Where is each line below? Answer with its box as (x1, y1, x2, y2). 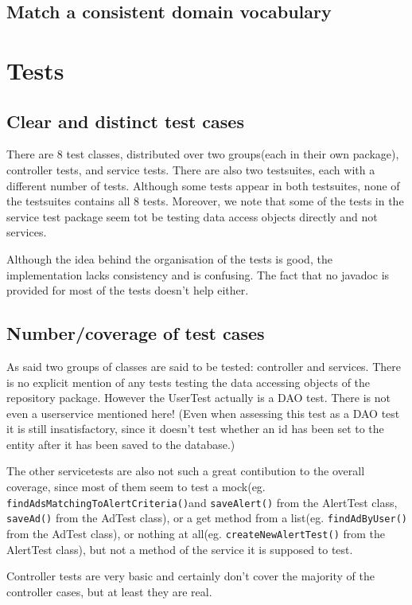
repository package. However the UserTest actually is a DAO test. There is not (6, 389, 391, 406)
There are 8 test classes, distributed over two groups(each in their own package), (6, 146, 399, 162)
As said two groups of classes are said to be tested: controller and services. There (6, 357, 401, 374)
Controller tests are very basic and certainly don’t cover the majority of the (6, 568, 375, 584)
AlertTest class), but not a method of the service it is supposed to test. (6, 541, 353, 557)
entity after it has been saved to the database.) (6, 435, 235, 452)
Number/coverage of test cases (6, 321, 265, 345)
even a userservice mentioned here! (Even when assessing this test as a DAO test (6, 404, 400, 421)
